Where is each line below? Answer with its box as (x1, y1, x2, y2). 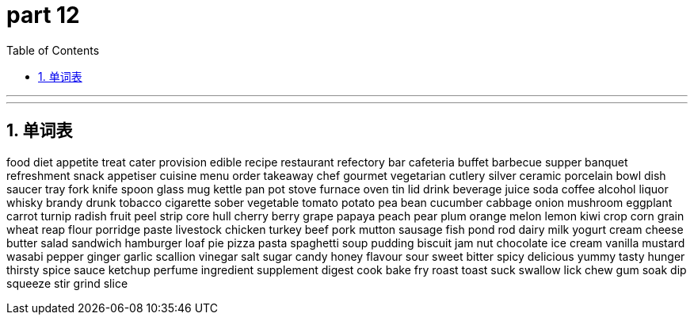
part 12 (6, 2, 80, 29)
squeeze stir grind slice (6, 276, 128, 290)
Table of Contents (6, 43, 100, 57)
